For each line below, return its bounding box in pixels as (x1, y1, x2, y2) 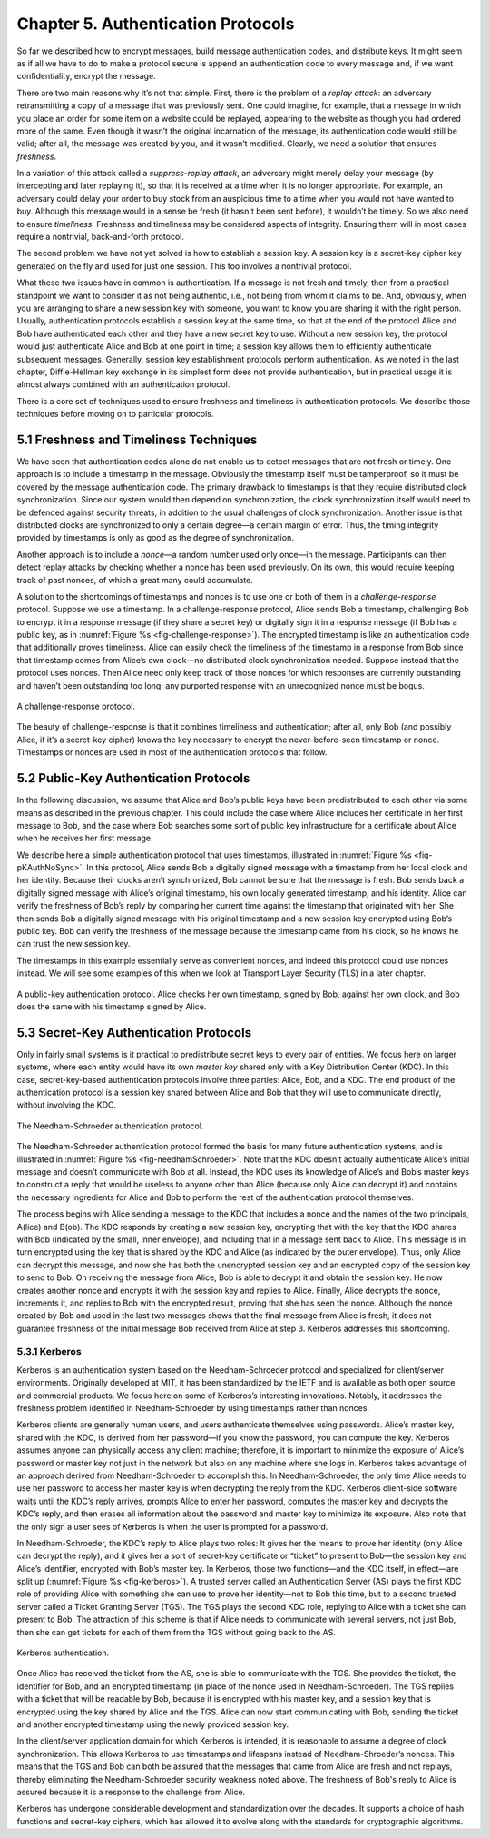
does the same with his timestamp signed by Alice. (16, 1000, 207, 1012)
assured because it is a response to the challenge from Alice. (16, 1786, 246, 1797)
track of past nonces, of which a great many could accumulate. (16, 574, 253, 585)
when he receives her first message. (16, 832, 153, 844)
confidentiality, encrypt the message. (16, 71, 156, 82)
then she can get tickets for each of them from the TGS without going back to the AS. (16, 1626, 336, 1637)
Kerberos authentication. (16, 1647, 110, 1658)
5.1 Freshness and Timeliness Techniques (16, 432, 258, 447)
